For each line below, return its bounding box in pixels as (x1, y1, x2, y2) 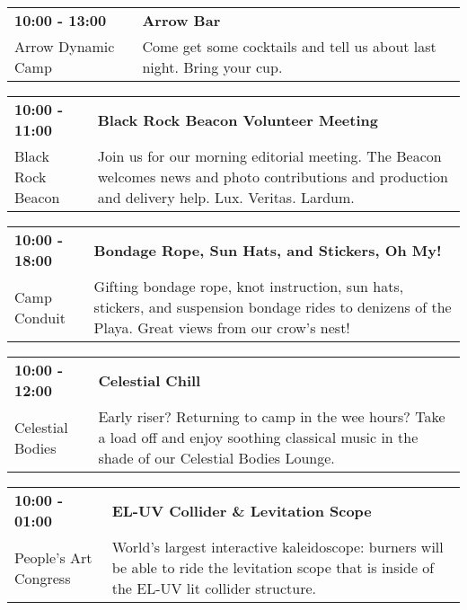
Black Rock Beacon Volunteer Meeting (97, 109, 378, 130)
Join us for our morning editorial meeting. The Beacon (97, 146, 442, 166)
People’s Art (14, 546, 93, 568)
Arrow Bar (142, 10, 221, 31)
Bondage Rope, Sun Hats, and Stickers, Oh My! (93, 239, 442, 261)
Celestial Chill (98, 369, 201, 391)
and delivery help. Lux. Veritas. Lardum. (97, 187, 355, 208)
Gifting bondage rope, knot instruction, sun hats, (93, 276, 404, 296)
